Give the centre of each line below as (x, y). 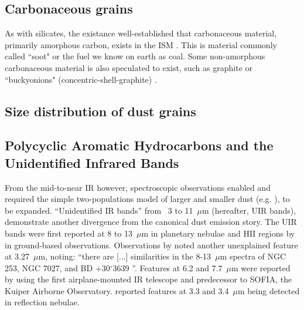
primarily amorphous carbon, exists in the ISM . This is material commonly (141, 44)
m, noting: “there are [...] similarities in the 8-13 (125, 256)
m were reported (261, 267)
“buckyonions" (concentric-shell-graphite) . (81, 79)
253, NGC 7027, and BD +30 (57, 267)
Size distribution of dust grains (100, 111)
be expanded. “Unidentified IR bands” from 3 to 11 (99, 210)
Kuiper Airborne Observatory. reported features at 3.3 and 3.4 (117, 290)
